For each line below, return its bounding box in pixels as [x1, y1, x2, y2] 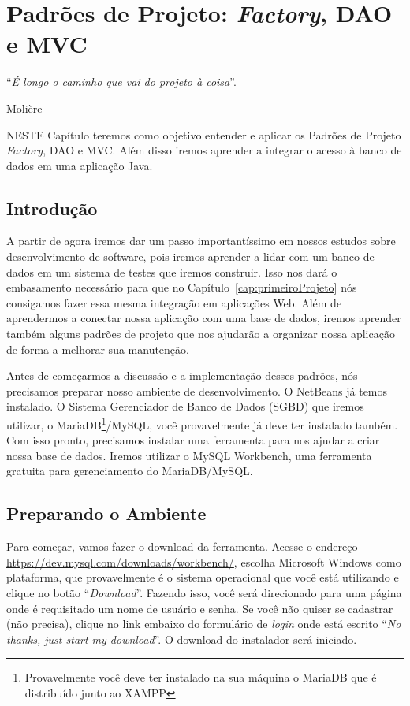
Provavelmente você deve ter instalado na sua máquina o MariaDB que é [24, 669, 377, 686]
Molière [6, 99, 43, 116]
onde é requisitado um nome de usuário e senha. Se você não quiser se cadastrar [6, 600, 393, 616]
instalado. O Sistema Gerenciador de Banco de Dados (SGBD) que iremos [6, 398, 364, 414]
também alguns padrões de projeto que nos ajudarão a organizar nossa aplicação [6, 325, 395, 342]
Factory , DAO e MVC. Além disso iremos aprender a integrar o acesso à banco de [6, 142, 402, 158]
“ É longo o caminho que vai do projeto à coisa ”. [6, 73, 237, 90]
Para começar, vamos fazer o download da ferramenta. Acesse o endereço [6, 538, 358, 555]
